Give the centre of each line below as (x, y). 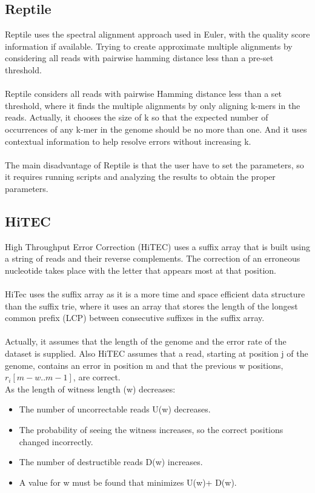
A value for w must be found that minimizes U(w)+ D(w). (128, 482)
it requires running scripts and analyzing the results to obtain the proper (140, 177)
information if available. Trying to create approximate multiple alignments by (149, 46)
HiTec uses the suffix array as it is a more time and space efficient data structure (155, 294)
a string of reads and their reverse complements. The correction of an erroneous (153, 258)
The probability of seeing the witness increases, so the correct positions (151, 430)
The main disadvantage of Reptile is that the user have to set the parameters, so (154, 164)
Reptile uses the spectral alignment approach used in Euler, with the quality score (157, 34)
